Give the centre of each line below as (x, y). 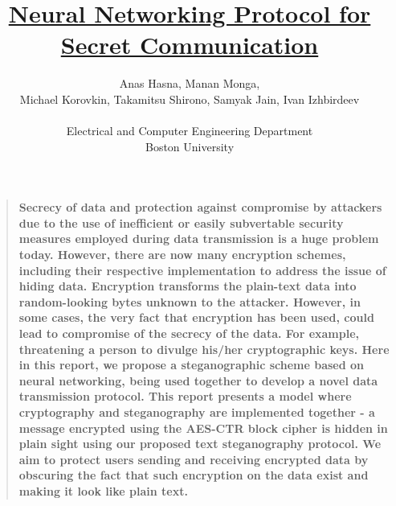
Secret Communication (190, 45)
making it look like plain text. (103, 490)
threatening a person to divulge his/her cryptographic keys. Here (204, 349)
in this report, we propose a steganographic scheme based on (192, 365)
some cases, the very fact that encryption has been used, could (196, 317)
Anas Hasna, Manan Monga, (190, 83)
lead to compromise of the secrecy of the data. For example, (189, 333)
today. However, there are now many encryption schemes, (182, 255)
